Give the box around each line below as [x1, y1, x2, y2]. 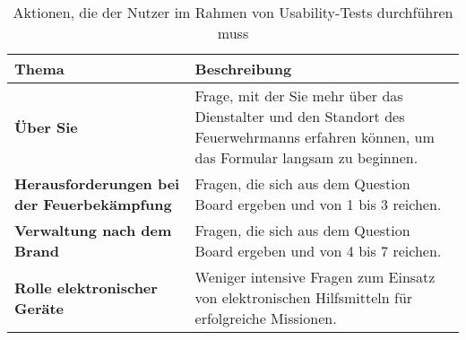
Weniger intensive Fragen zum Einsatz [194, 266, 436, 287]
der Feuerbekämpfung [14, 194, 172, 214]
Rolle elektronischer [14, 276, 158, 298]
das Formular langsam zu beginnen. [194, 147, 419, 168]
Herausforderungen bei [14, 173, 180, 194]
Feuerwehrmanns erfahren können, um [194, 126, 435, 147]
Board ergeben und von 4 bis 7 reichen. [194, 240, 442, 261]
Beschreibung [194, 58, 292, 79]
